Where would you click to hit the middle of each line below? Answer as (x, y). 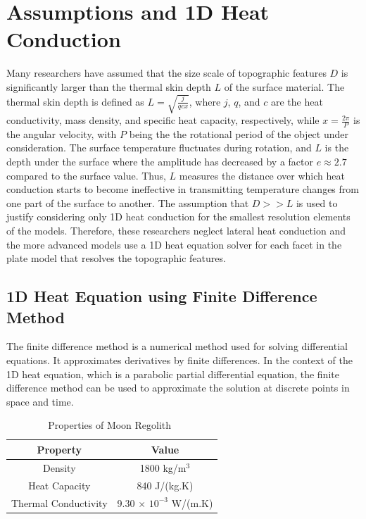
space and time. (40, 401)
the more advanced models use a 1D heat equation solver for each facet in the (174, 244)
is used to (317, 202)
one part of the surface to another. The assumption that (128, 202)
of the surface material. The (284, 86)
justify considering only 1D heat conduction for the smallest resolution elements (178, 217)
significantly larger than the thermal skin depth (109, 86)
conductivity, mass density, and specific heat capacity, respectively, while (163, 120)
